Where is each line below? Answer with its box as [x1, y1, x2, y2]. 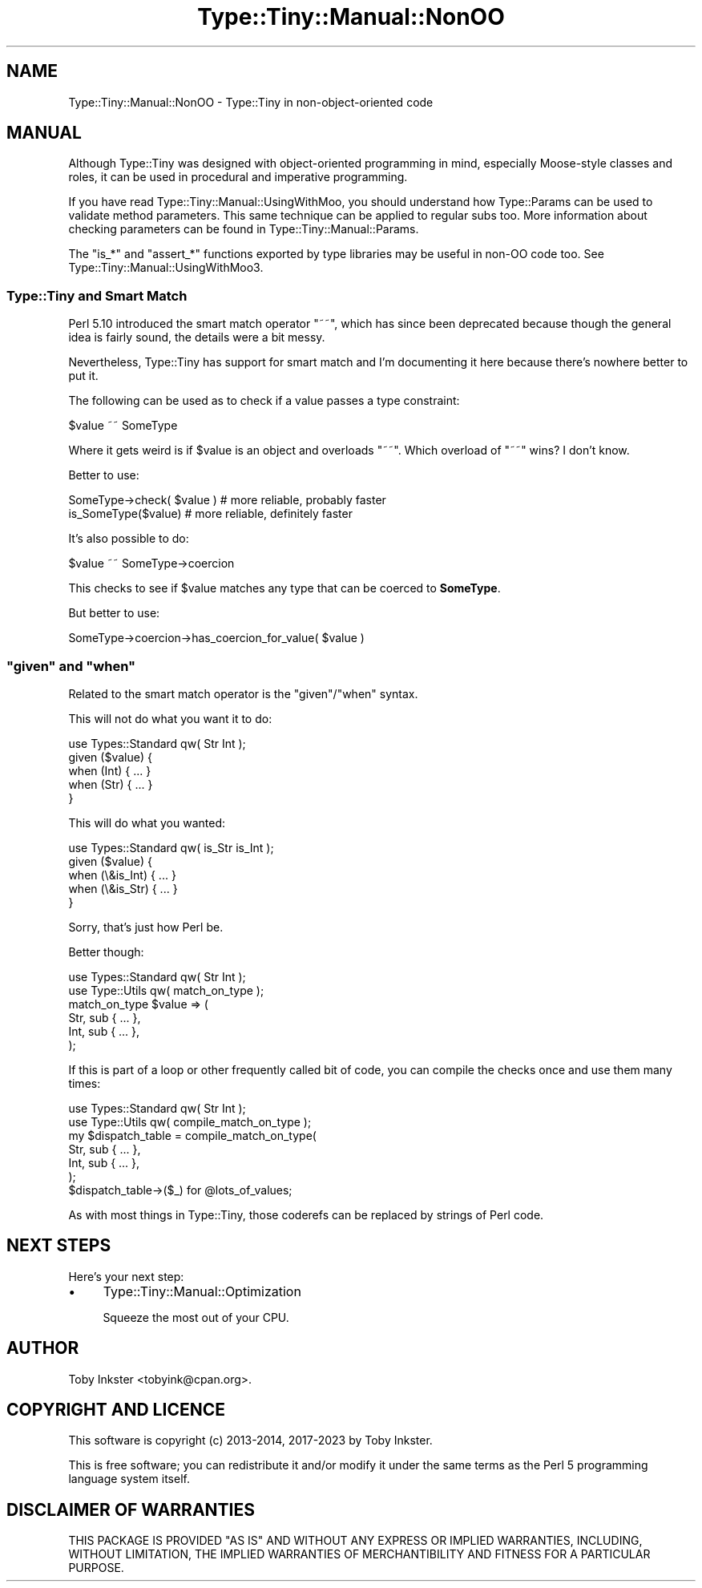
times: [68, 1076, 101, 1090]
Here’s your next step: [68, 1269, 184, 1283]
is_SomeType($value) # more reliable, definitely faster [68, 507, 353, 521]
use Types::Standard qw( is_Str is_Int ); [68, 840, 274, 855]
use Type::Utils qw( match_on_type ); [68, 983, 264, 997]
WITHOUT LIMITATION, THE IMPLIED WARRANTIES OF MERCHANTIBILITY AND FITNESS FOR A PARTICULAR [68, 1547, 651, 1562]
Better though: [68, 944, 144, 959]
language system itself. [68, 1472, 190, 1486]
